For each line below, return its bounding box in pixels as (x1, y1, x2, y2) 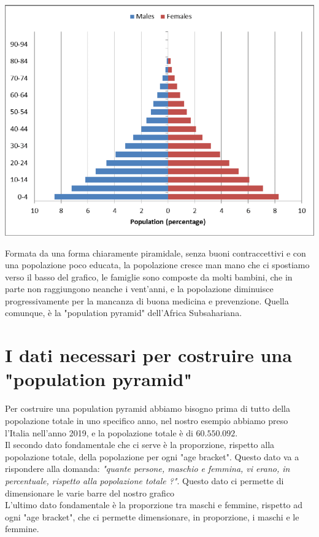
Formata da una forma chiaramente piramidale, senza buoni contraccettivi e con (5, 246, 306, 259)
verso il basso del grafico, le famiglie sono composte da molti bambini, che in (5, 270, 293, 283)
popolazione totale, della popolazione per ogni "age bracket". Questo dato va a (5, 450, 299, 463)
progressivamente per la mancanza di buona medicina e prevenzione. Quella (5, 294, 289, 307)
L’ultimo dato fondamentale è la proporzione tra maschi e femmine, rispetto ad (5, 498, 303, 511)
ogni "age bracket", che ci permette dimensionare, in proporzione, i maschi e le (5, 510, 299, 523)
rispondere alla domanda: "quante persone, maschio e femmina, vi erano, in (5, 462, 290, 475)
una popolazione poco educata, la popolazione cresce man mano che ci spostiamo (5, 258, 310, 271)
